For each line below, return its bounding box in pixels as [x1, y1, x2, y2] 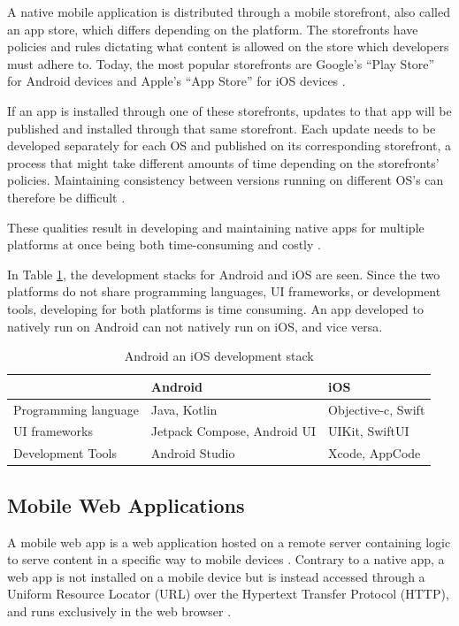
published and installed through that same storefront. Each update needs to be [7, 118, 436, 137]
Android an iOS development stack [124, 347, 314, 365]
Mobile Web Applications [7, 491, 245, 518]
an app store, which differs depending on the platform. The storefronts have [7, 19, 418, 38]
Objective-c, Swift [328, 400, 425, 418]
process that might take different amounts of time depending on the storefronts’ [7, 153, 440, 172]
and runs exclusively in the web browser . [7, 601, 232, 620]
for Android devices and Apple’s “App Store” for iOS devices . [7, 72, 346, 90]
